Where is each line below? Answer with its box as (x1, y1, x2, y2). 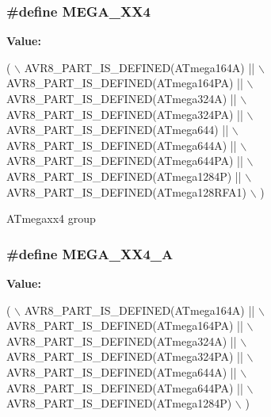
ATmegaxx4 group (6, 210, 96, 227)
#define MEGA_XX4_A (6, 243, 174, 263)
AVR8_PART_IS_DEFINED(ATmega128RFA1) (6, 183, 246, 200)
